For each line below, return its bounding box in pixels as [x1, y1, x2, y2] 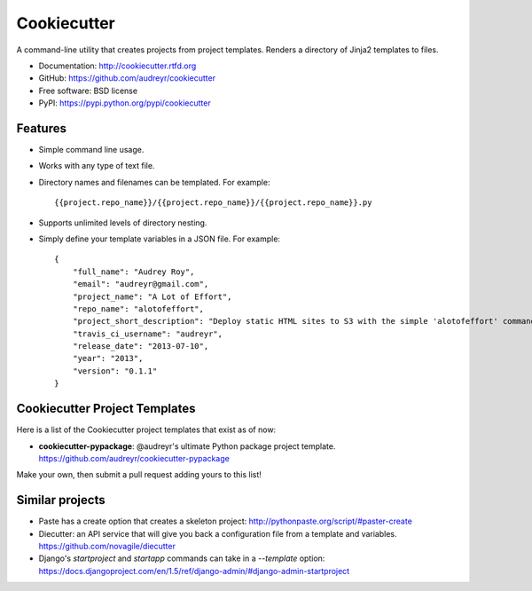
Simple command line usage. [38, 145, 145, 155]
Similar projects [16, 492, 106, 508]
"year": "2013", [72, 353, 144, 364]
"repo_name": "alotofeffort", [72, 303, 204, 314]
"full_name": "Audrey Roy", [72, 266, 195, 277]
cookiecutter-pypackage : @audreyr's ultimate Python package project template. [38, 440, 336, 452]
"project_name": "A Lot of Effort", [72, 291, 232, 302]
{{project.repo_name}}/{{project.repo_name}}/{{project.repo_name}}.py [54, 198, 372, 208]
